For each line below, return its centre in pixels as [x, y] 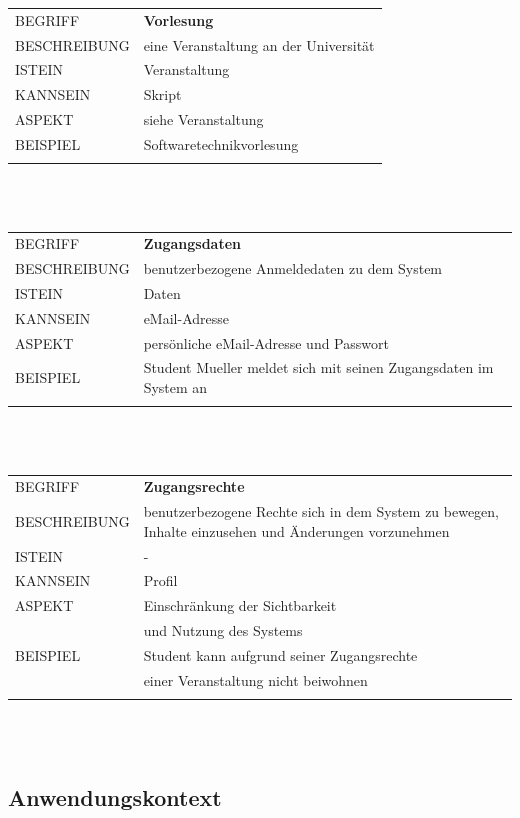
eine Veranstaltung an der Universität [259, 44]
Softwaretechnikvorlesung [221, 143]
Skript [162, 94]
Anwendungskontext [115, 796]
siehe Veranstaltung [203, 119]
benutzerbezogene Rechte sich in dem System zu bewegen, [321, 511]
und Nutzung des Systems [223, 630]
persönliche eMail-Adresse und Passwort [266, 342]
